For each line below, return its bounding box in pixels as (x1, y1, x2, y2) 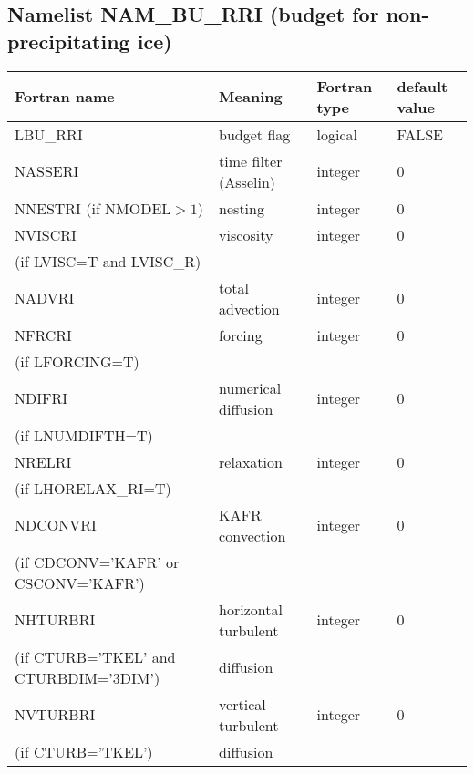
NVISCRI (15, 223, 77, 245)
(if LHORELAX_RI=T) (15, 477, 171, 499)
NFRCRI (15, 324, 72, 346)
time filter (219, 150, 283, 171)
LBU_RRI (15, 123, 83, 145)
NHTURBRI (15, 609, 96, 631)
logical (316, 123, 357, 145)
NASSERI (15, 160, 79, 182)
